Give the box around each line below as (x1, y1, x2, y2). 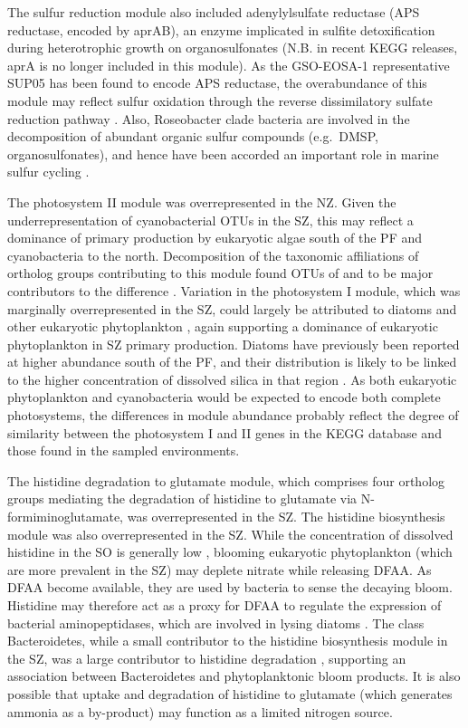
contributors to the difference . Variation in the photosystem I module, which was (7, 281, 461, 300)
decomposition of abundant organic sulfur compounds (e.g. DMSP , (7, 127, 378, 146)
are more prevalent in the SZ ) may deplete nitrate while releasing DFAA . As (7, 560, 432, 579)
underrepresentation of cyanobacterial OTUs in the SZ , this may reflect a (7, 210, 414, 229)
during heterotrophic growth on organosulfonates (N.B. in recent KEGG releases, (7, 38, 458, 57)
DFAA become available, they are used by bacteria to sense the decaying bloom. (7, 578, 453, 597)
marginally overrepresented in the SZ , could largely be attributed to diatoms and (7, 299, 457, 318)
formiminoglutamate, (7, 507, 124, 526)
